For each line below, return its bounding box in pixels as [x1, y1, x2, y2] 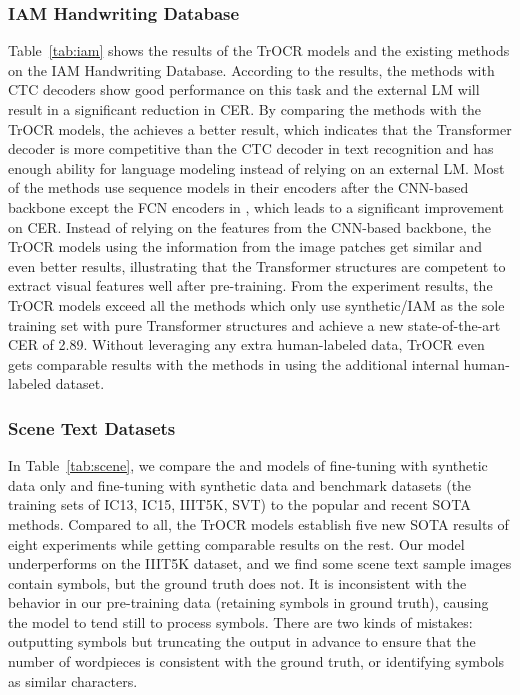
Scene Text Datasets [8, 415, 176, 440]
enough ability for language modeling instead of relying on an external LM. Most [8, 157, 505, 178]
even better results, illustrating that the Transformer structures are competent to [8, 255, 506, 276]
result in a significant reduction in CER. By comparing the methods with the [8, 99, 482, 119]
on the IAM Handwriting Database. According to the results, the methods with [8, 59, 495, 80]
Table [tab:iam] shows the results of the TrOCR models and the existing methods [8, 40, 510, 61]
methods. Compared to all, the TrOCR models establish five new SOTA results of [8, 513, 509, 534]
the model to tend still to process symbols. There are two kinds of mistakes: [8, 611, 473, 632]
